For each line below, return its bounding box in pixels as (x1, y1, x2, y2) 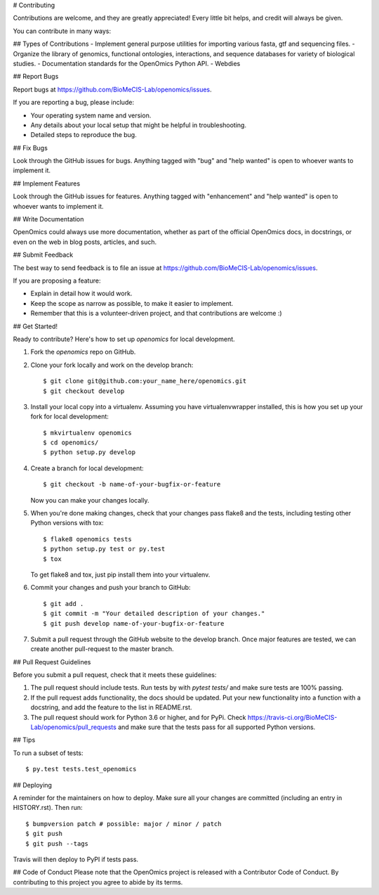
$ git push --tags (25, 839, 89, 847)
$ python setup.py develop (43, 449, 136, 456)
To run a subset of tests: (13, 749, 84, 757)
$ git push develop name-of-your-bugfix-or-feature (43, 619, 225, 627)
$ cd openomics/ (43, 439, 99, 446)
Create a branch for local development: (30, 464, 144, 472)
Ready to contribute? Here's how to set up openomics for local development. (13, 335, 235, 343)
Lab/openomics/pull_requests (30, 723, 117, 731)
